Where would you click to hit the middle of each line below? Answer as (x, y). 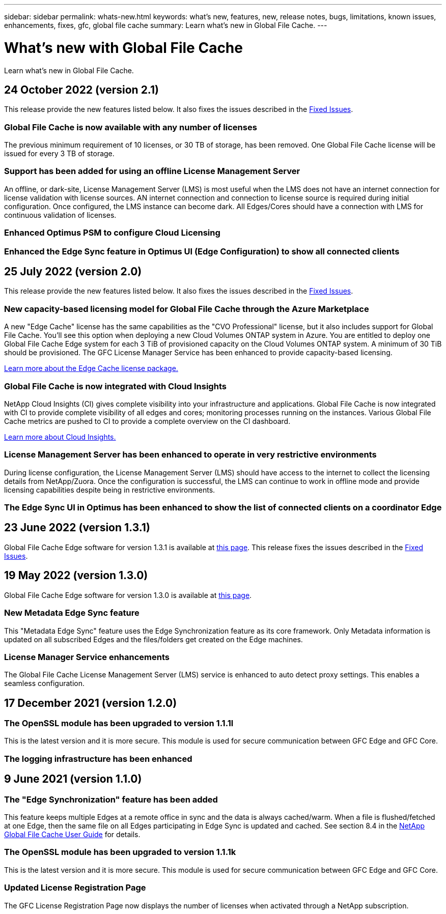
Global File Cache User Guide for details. (72, 835)
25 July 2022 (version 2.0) (73, 272)
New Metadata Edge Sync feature (72, 613)
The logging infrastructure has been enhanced (98, 759)
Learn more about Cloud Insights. (60, 437)
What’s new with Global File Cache (123, 48)
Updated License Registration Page (75, 888)
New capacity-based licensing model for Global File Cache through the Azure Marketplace (187, 309)
